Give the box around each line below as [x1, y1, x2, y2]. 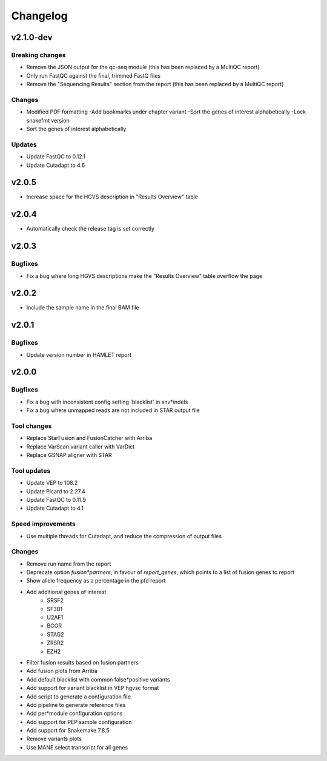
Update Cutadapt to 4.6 [26, 161, 85, 169]
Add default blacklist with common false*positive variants [26, 675, 170, 683]
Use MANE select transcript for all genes [26, 743, 128, 751]
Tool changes [11, 422, 52, 430]
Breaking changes [11, 50, 66, 59]
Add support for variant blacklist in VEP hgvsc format [26, 685, 159, 692]
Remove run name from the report [26, 560, 111, 567]
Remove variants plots [26, 735, 82, 743]
